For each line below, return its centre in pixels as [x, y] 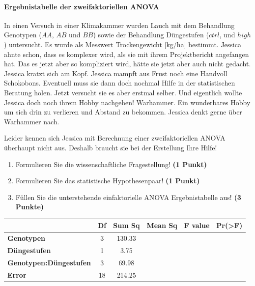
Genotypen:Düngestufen [49, 262]
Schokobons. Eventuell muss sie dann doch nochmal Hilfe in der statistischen [120, 83]
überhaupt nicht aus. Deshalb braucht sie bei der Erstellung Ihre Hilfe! [111, 147]
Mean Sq [162, 225]
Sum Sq [127, 225]
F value [197, 225]
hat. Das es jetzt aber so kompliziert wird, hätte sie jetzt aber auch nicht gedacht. [127, 64]
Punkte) [30, 207]
